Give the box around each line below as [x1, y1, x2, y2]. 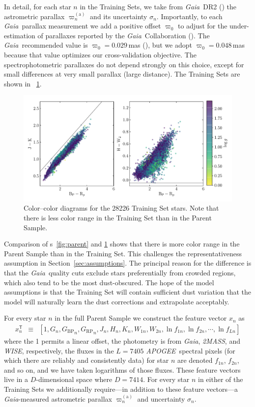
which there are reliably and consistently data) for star [4, 355, 169, 365]
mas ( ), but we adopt [128, 40, 193, 50]
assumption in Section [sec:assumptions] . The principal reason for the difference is [4, 258, 252, 268]
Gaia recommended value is [4, 40, 88, 50]
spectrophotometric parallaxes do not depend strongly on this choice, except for [4, 59, 244, 69]
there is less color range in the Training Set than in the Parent [24, 213, 212, 223]
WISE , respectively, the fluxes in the [4, 345, 114, 355]
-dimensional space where [36, 374, 113, 384]
